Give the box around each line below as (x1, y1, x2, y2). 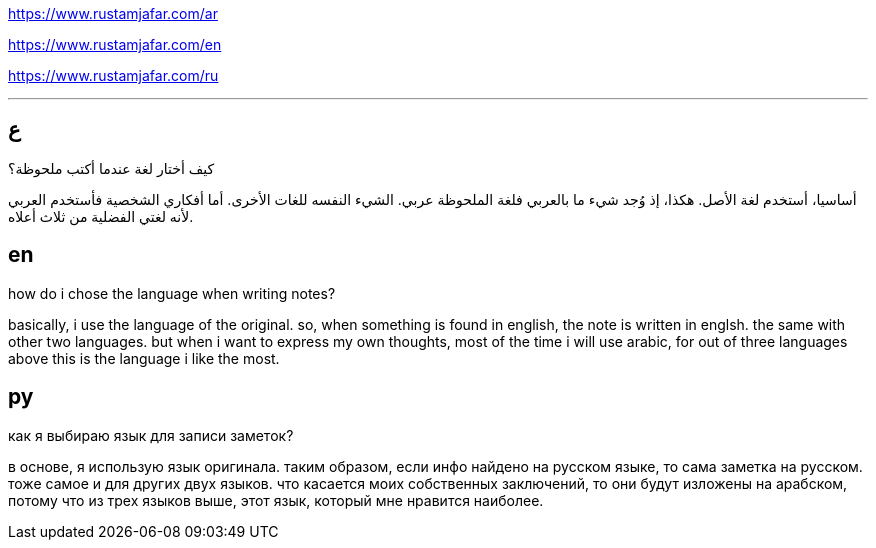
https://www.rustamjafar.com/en (8, 36, 222, 53)
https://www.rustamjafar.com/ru (8, 67, 219, 84)
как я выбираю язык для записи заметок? (8, 426, 294, 444)
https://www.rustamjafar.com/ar (8, 5, 218, 22)
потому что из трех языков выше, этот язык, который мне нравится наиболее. (8, 491, 544, 509)
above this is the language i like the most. (8, 349, 280, 367)
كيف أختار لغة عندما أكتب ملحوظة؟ (8, 159, 215, 177)
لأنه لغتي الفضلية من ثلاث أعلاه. (8, 207, 194, 225)
